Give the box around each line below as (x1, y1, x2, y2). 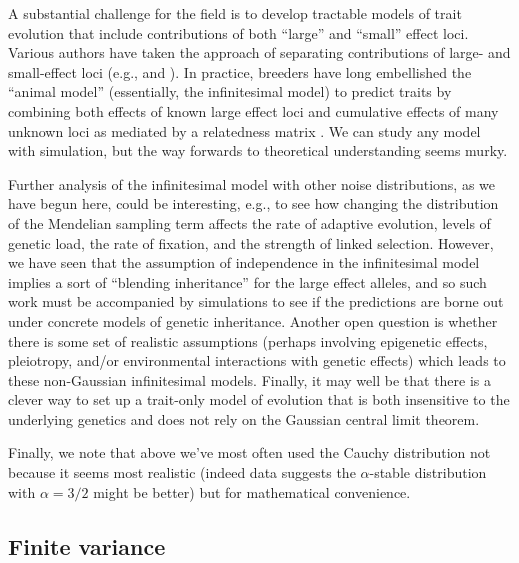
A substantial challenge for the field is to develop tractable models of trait (8, 3, 462, 23)
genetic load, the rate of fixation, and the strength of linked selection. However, (8, 232, 494, 253)
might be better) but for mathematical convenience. (93, 481, 411, 502)
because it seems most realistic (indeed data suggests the (8, 462, 356, 483)
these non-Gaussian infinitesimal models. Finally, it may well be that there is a (8, 369, 492, 390)
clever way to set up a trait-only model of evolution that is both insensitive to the (8, 389, 510, 410)
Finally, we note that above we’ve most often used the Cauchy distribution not (8, 442, 491, 463)
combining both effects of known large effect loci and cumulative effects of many (8, 100, 499, 121)
